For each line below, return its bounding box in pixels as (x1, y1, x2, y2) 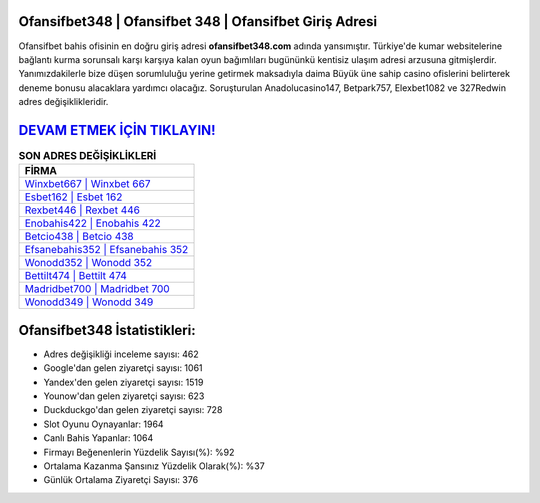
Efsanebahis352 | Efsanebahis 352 (24, 243, 189, 257)
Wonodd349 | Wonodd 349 (24, 295, 154, 309)
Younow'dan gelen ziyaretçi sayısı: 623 (43, 390, 205, 402)
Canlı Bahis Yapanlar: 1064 (43, 432, 154, 444)
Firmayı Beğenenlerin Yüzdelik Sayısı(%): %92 (43, 446, 235, 458)
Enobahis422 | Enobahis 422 (24, 216, 162, 230)
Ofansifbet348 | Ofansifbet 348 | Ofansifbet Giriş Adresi (18, 13, 378, 30)
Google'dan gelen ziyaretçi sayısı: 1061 (43, 362, 204, 374)
